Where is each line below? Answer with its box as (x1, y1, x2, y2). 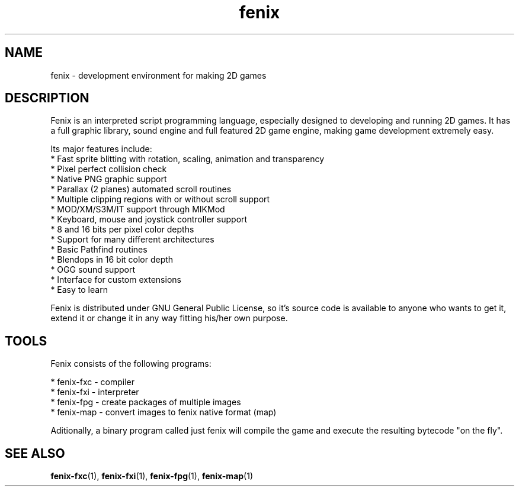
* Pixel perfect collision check (50, 164, 167, 175)
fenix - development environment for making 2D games (50, 70, 267, 80)
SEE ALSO (5, 445, 65, 461)
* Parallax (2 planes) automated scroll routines (50, 184, 232, 195)
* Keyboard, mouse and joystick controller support (50, 214, 248, 225)
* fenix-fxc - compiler (50, 377, 134, 387)
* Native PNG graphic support (50, 174, 167, 185)
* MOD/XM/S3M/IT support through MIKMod (50, 204, 225, 215)
